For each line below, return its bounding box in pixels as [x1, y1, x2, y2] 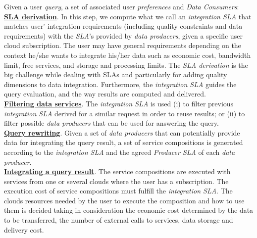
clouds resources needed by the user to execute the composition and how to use [4, 195, 245, 205]
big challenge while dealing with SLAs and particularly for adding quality [4, 69, 227, 80]
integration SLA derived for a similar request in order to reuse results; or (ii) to [4, 108, 245, 118]
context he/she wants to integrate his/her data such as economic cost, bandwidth [4, 49, 251, 60]
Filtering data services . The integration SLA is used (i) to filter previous [4, 98, 234, 108]
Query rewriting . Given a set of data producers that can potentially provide [4, 127, 240, 138]
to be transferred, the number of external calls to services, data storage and [4, 215, 233, 225]
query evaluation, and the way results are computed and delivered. [4, 89, 206, 99]
